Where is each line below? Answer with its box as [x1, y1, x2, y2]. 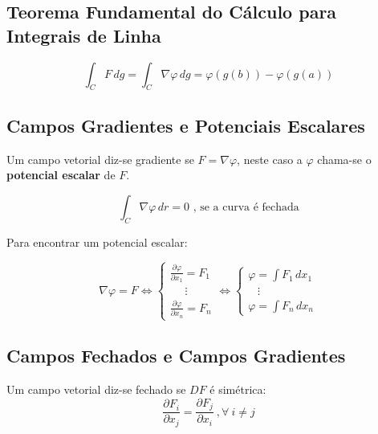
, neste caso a [237, 150, 303, 167]
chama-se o [317, 150, 372, 167]
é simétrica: [209, 381, 266, 398]
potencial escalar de [6, 166, 116, 183]
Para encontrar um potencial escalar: [6, 233, 188, 250]
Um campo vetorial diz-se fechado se [6, 381, 186, 398]
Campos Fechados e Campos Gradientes [6, 343, 346, 368]
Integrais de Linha [6, 23, 161, 47]
